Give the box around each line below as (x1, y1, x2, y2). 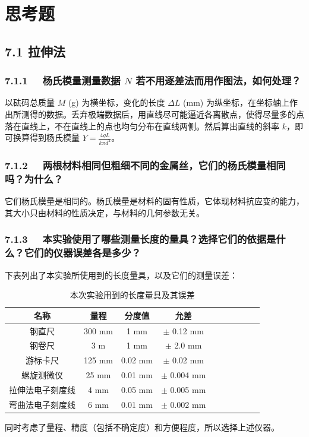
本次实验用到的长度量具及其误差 (70, 289, 195, 301)
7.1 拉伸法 (5, 42, 65, 60)
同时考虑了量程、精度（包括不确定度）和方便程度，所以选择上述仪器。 (5, 420, 279, 433)
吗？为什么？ (5, 171, 64, 186)
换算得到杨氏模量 (12, 131, 80, 144)
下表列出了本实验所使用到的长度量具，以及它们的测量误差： (5, 268, 238, 281)
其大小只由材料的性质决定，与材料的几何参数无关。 (5, 206, 204, 218)
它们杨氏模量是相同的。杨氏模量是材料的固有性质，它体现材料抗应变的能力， (5, 195, 304, 207)
